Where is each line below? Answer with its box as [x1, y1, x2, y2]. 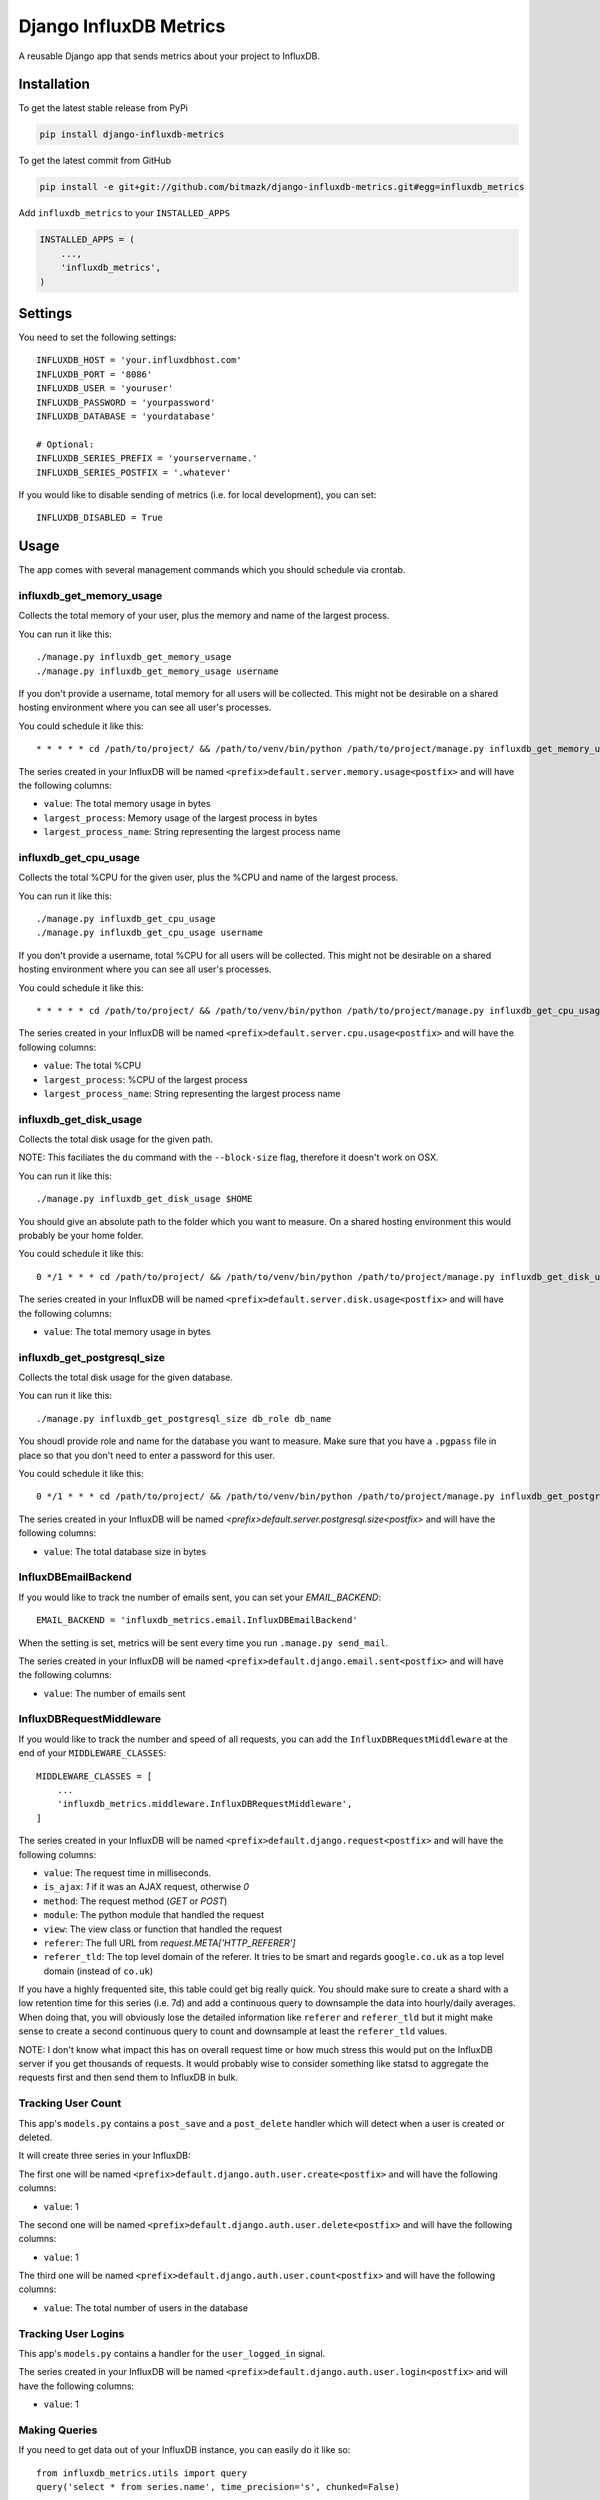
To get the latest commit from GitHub [18, 155, 172, 167]
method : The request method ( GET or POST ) [43, 1895, 228, 1907]
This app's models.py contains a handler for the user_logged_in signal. [18, 2348, 326, 2360]
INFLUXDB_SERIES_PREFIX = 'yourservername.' [36, 453, 259, 464]
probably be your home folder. [18, 1230, 144, 1241]
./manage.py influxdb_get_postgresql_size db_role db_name [36, 1413, 332, 1424]
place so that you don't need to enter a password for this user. [18, 1449, 275, 1461]
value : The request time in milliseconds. [43, 1866, 212, 1879]
